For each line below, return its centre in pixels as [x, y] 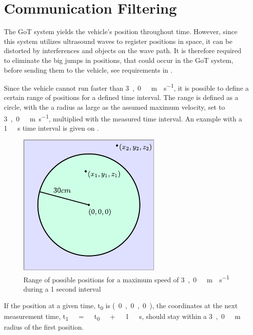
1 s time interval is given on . [51, 128]
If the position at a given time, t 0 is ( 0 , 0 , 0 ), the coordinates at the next [121, 306]
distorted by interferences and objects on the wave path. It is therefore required [123, 50]
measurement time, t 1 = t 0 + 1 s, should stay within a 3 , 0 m [122, 316]
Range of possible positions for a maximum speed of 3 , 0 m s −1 [126, 278]
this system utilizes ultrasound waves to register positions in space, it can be [118, 41]
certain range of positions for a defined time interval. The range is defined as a [121, 97]
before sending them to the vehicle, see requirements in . [88, 69]
